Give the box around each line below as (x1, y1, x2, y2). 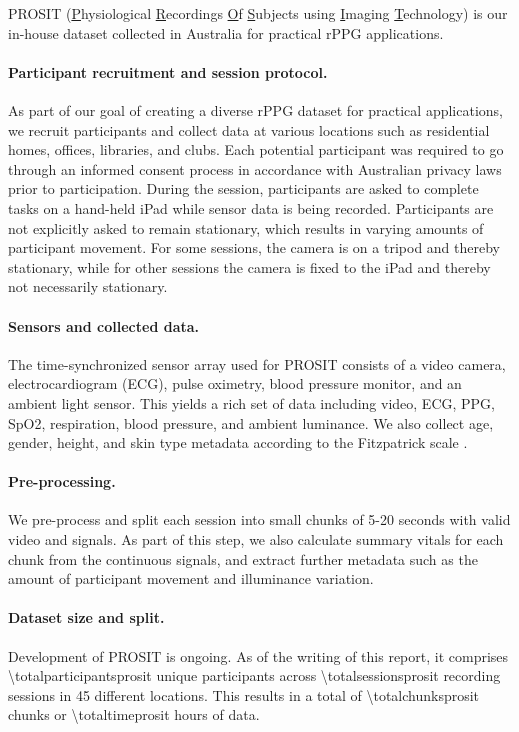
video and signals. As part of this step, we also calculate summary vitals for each (8, 529, 504, 550)
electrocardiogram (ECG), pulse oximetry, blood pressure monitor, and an (8, 373, 462, 394)
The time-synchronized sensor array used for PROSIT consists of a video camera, (8, 353, 506, 374)
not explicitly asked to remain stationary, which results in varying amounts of (8, 217, 484, 238)
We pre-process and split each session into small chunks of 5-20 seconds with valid (8, 509, 511, 530)
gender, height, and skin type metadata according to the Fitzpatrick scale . (8, 432, 468, 453)
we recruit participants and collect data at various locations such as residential (8, 119, 490, 140)
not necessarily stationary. (8, 276, 168, 297)
